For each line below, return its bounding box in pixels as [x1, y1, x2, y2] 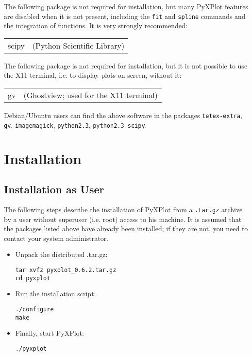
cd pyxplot [15, 274, 50, 282]
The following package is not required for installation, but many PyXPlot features [4, 1, 248, 11]
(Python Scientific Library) [32, 39, 125, 51]
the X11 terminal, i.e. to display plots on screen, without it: [4, 70, 182, 80]
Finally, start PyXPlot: [15, 328, 84, 338]
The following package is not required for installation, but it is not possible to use [4, 60, 248, 70]
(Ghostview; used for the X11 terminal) [23, 89, 158, 101]
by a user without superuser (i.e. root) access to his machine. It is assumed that [4, 214, 242, 224]
